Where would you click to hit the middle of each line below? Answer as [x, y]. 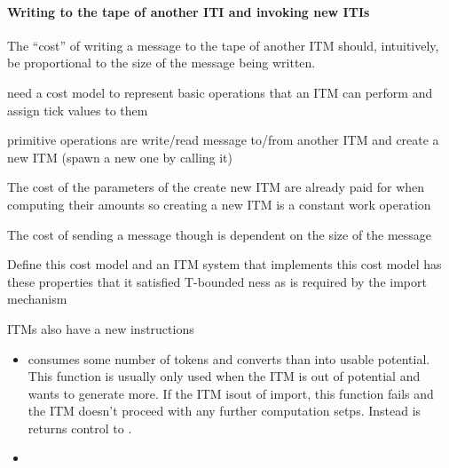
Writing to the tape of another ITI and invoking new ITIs [189, 11]
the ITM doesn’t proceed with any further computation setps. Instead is [224, 411]
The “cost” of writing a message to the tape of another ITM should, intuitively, [223, 45]
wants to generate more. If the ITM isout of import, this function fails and [231, 393]
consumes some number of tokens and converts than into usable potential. [229, 358]
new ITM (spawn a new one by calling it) [120, 157]
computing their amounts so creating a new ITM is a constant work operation [219, 204]
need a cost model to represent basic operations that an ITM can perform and [220, 92]
